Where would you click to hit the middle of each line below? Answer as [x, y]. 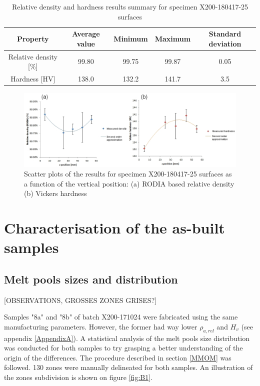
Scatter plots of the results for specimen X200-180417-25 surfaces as [128, 174]
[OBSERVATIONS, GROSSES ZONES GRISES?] [80, 300]
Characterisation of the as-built [114, 228]
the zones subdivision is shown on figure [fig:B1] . [78, 377]
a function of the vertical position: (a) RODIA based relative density [129, 183]
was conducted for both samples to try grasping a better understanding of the [123, 348]
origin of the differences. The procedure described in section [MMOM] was [118, 357]
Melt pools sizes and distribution [91, 279]
